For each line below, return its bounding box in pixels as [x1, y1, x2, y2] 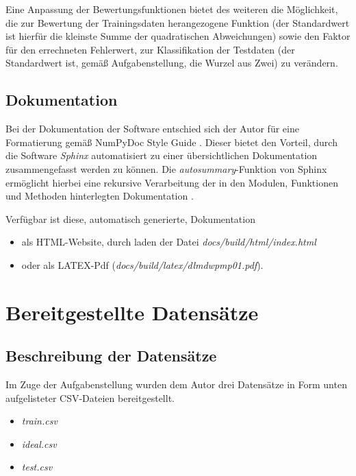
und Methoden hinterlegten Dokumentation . [5, 189, 194, 203]
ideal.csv [21, 436, 57, 451]
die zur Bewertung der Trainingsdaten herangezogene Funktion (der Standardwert [5, 15, 350, 29]
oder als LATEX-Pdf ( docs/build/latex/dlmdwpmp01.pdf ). [21, 257, 264, 272]
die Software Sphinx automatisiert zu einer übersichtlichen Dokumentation [5, 148, 318, 163]
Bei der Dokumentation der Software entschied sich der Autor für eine [5, 121, 299, 136]
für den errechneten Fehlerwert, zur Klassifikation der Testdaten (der [5, 42, 295, 56]
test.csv [21, 460, 53, 474]
